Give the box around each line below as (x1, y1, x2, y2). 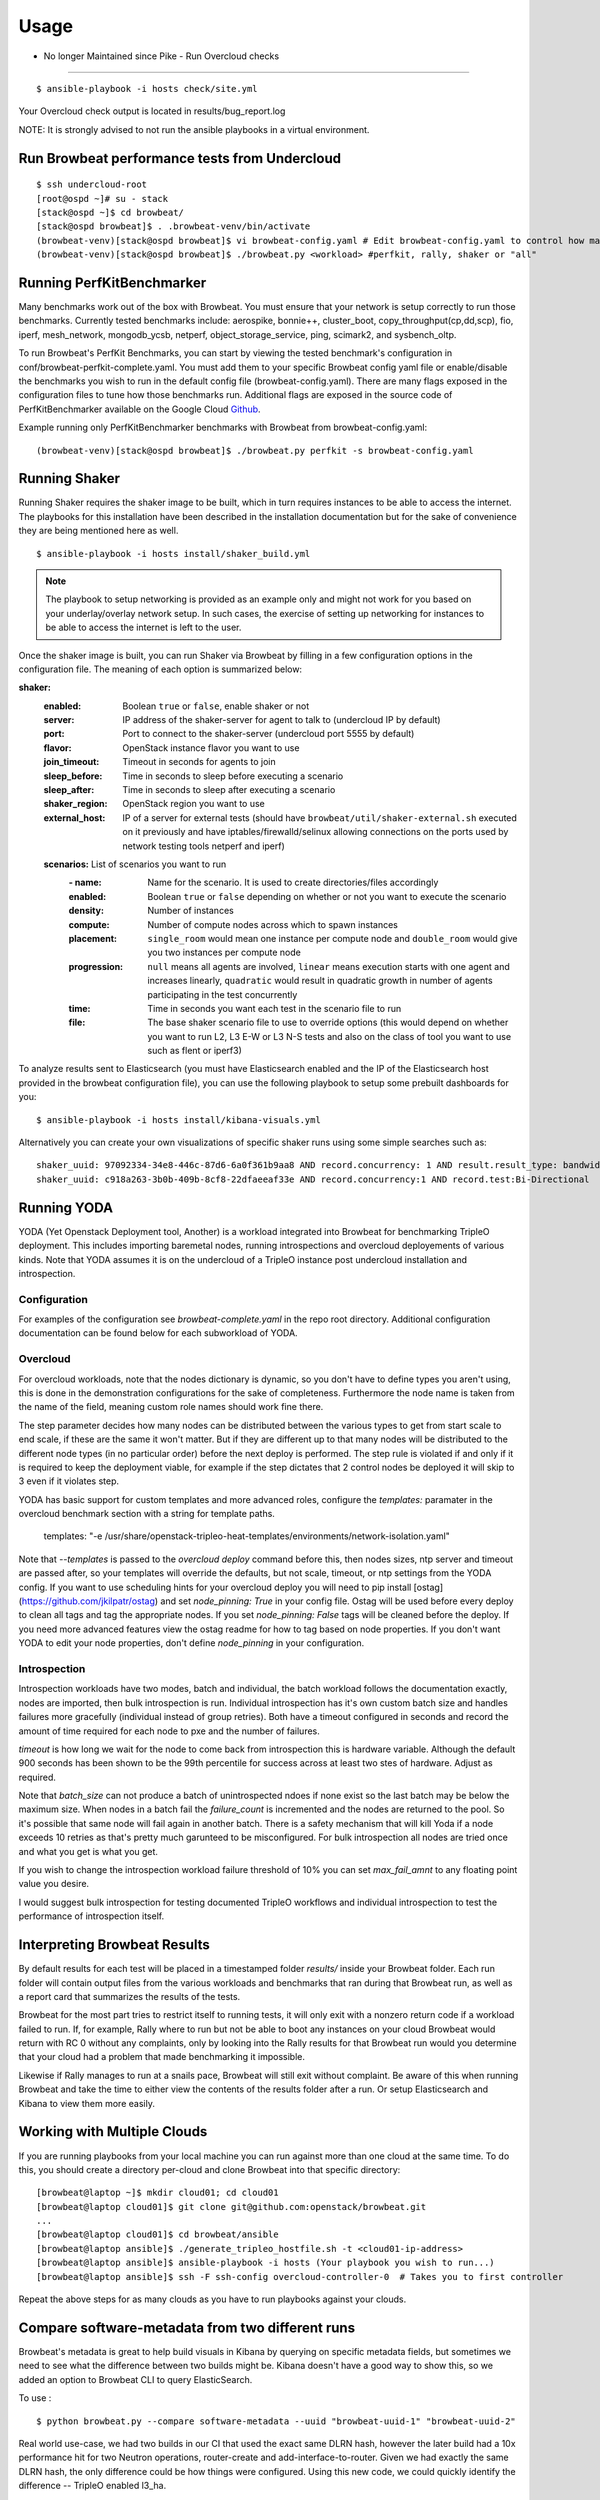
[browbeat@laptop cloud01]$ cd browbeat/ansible (36, 2229, 279, 2240)
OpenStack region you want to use (122, 798, 265, 810)
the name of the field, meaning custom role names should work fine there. (18, 1401, 324, 1413)
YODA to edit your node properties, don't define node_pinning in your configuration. (18, 1637, 365, 1649)
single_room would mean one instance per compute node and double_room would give (147, 932, 518, 944)
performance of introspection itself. (18, 1910, 165, 1922)
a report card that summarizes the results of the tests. (18, 1990, 241, 2002)
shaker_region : (43, 798, 108, 810)
